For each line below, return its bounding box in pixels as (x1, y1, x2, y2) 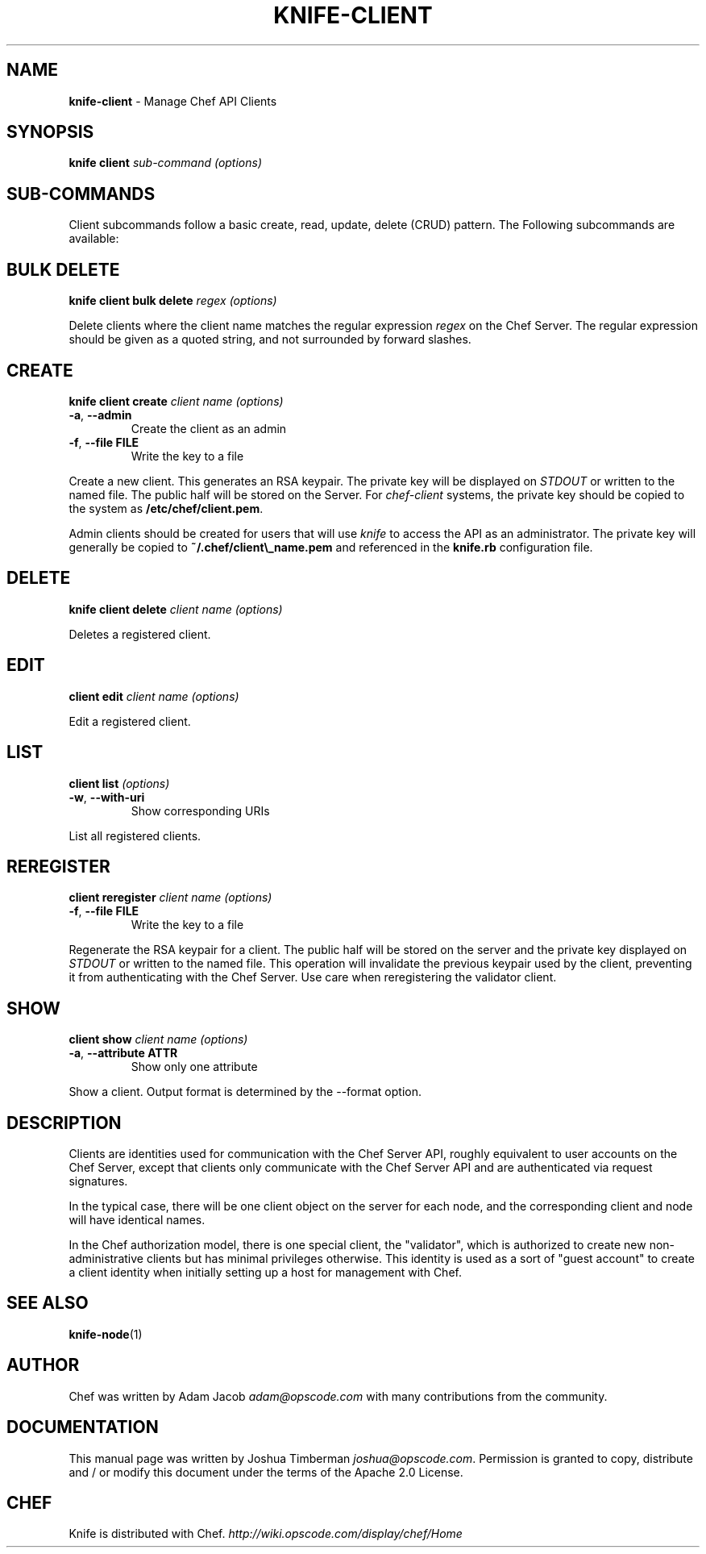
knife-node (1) (69, 1327, 143, 1341)
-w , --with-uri (69, 789, 145, 804)
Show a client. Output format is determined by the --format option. (69, 1085, 422, 1099)
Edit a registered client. (69, 714, 191, 728)
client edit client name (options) (69, 689, 239, 703)
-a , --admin (69, 407, 132, 422)
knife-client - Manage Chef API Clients (69, 94, 277, 108)
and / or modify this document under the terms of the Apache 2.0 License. (69, 1464, 463, 1479)
